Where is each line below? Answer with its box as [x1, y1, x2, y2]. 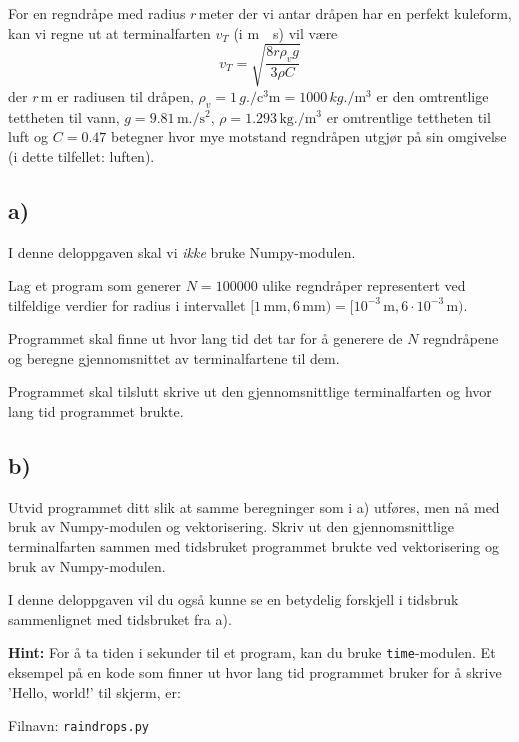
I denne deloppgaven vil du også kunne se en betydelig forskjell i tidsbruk [8, 589, 459, 610]
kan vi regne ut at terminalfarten [8, 22, 211, 43]
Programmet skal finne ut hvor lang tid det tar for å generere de [8, 328, 403, 349]
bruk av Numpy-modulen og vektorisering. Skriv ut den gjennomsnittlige [8, 516, 455, 537]
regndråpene [423, 328, 499, 349]
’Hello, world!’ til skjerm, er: [8, 681, 181, 702]
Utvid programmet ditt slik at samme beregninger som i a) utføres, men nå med [8, 496, 500, 517]
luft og [8, 126, 49, 147]
